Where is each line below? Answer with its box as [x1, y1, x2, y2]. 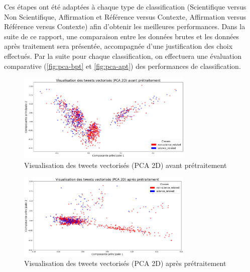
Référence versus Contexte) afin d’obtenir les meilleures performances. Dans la [4, 21, 245, 32]
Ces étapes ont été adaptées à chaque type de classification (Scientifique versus [4, 2, 246, 12]
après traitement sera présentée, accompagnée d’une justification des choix [4, 41, 233, 51]
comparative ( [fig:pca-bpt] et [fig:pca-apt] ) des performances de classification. [4, 60, 241, 71]
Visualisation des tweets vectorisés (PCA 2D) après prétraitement [24, 258, 226, 268]
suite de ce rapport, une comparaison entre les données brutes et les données [4, 31, 239, 41]
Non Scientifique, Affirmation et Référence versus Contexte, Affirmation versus [4, 11, 246, 22]
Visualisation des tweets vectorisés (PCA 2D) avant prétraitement [24, 159, 227, 170]
